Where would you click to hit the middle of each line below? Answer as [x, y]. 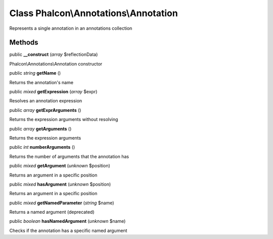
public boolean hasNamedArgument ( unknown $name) [67, 221]
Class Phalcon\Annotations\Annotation [94, 13]
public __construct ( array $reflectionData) [54, 54]
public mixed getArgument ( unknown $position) [60, 166]
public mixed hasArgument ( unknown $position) [60, 184]
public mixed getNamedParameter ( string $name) [62, 203]
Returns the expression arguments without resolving [64, 119]
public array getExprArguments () [45, 110]
